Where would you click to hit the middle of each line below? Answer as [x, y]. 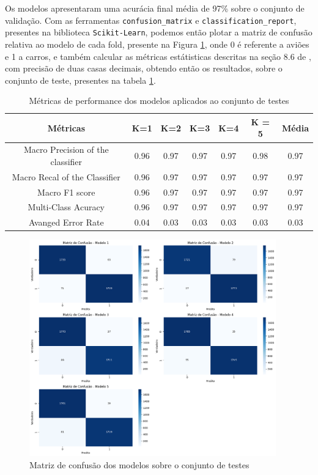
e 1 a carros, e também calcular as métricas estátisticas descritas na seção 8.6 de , [158, 56]
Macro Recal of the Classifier [66, 176]
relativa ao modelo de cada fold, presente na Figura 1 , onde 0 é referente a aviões [157, 44]
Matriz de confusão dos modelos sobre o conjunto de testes [139, 464]
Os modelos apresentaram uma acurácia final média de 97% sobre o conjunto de [155, 8]
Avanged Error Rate [66, 222]
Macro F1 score [66, 192]
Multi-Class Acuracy [66, 207]
